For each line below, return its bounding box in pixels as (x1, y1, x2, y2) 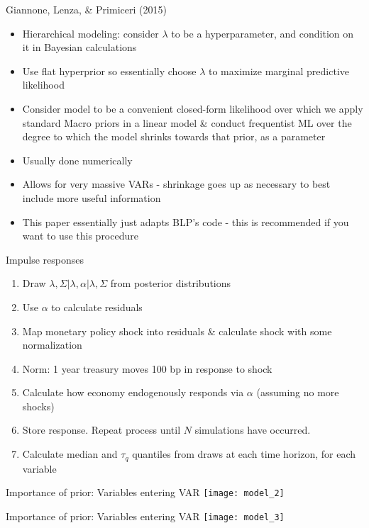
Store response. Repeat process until (22, 422, 181, 437)
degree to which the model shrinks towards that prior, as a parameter (22, 129, 326, 144)
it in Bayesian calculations (22, 40, 137, 55)
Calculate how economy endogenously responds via (22, 385, 244, 400)
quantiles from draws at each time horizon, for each (132, 446, 356, 461)
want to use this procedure (22, 228, 138, 243)
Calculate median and (22, 446, 118, 461)
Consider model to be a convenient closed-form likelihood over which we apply (22, 101, 363, 116)
